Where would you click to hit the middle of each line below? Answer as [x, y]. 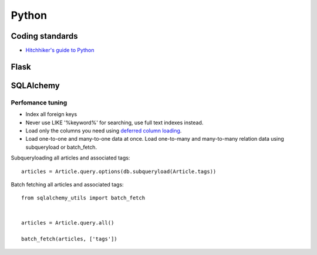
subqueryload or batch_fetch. [61, 147]
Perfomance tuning [39, 103]
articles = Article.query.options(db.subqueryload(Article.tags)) [119, 171]
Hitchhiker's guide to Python [60, 50]
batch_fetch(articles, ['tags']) [69, 239]
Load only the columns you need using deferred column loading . [104, 131]
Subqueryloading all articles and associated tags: [70, 158]
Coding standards [44, 36]
